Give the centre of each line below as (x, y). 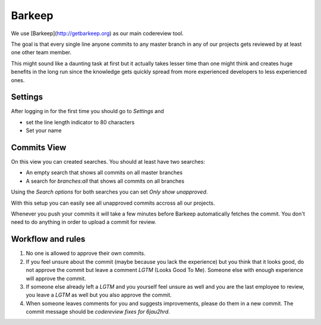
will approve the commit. (56, 278)
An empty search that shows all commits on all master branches (104, 173)
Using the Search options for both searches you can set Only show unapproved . (109, 192)
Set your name (44, 130)
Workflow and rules (48, 239)
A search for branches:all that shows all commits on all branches (105, 181)
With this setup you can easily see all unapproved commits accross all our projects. (113, 203)
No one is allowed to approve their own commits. (86, 254)
